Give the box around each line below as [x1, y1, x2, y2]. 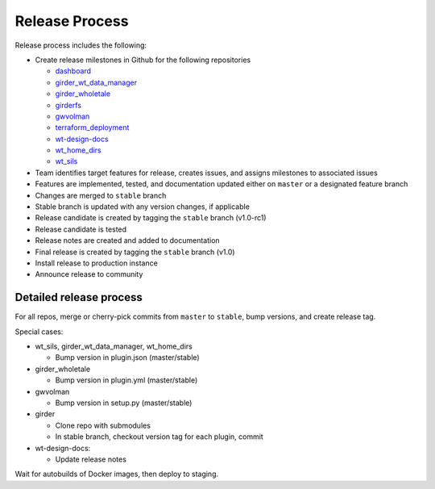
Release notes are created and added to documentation [35, 236, 221, 245]
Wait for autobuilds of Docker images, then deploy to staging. [14, 469, 219, 479]
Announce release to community [35, 270, 143, 279]
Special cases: [14, 327, 64, 336]
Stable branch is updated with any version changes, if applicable [35, 202, 250, 211]
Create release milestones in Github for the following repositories [35, 55, 251, 65]
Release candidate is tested [35, 224, 127, 234]
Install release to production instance [35, 258, 159, 268]
